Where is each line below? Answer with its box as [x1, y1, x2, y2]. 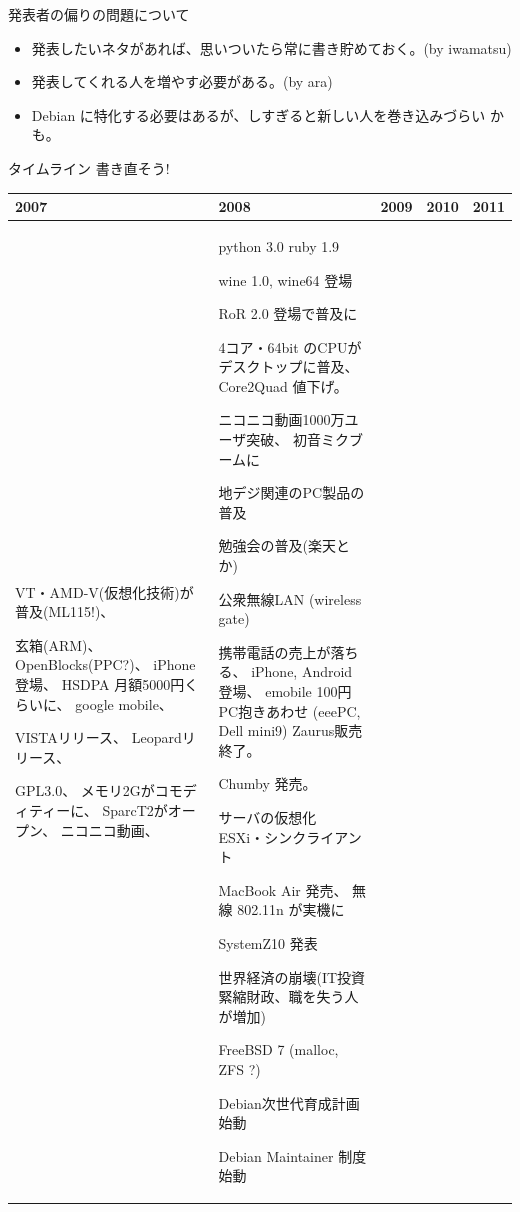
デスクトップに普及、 [218, 356, 359, 377]
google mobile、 [75, 693, 173, 714]
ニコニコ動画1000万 [218, 409, 345, 430]
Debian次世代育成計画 [218, 1092, 360, 1113]
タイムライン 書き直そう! [8, 157, 170, 178]
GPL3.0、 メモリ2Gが [15, 780, 155, 801]
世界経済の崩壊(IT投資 [218, 966, 366, 987]
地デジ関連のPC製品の [218, 482, 365, 503]
